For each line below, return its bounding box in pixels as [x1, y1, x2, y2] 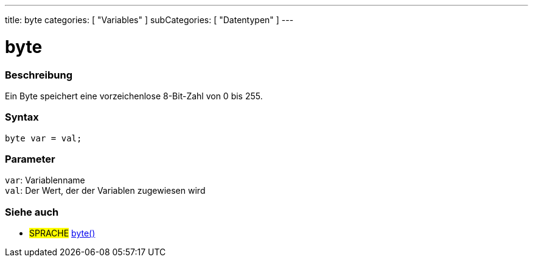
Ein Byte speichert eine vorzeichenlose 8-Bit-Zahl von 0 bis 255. [5, 90, 263, 101]
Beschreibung [5, 68, 73, 81]
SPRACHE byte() [29, 228, 96, 239]
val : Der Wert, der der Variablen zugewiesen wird [5, 185, 206, 196]
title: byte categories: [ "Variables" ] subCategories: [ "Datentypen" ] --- [5, 15, 294, 25]
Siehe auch [5, 205, 59, 218]
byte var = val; [5, 133, 82, 143]
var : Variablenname [5, 175, 85, 186]
